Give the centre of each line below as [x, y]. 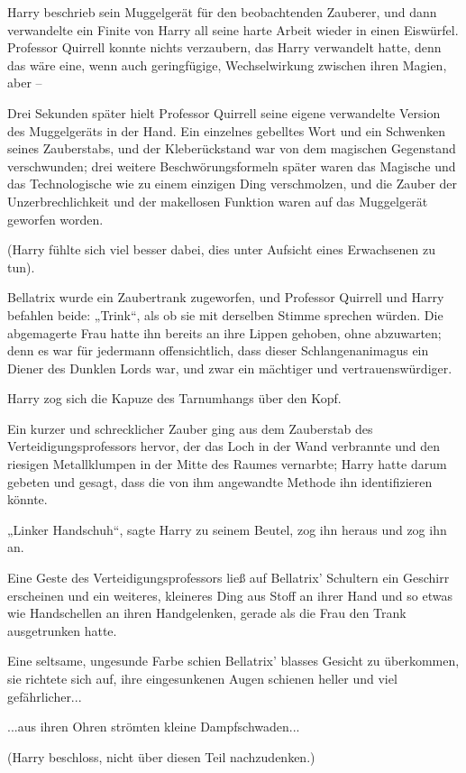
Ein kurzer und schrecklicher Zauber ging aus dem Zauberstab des [190, 428]
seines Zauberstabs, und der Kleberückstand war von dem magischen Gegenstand [232, 148]
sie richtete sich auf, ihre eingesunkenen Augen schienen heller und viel [202, 678]
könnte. [27, 499]
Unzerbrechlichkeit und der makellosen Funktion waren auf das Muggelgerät [218, 201]
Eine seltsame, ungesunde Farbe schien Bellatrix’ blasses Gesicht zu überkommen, [233, 661]
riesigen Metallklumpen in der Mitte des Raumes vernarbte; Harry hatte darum [227, 464]
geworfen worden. [55, 219]
